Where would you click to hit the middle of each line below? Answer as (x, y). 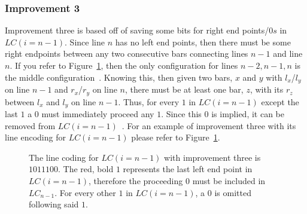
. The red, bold (86, 169)
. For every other (85, 192)
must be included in (229, 180)
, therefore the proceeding (136, 180)
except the (280, 101)
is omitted (233, 192)
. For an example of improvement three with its (209, 125)
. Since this (181, 113)
